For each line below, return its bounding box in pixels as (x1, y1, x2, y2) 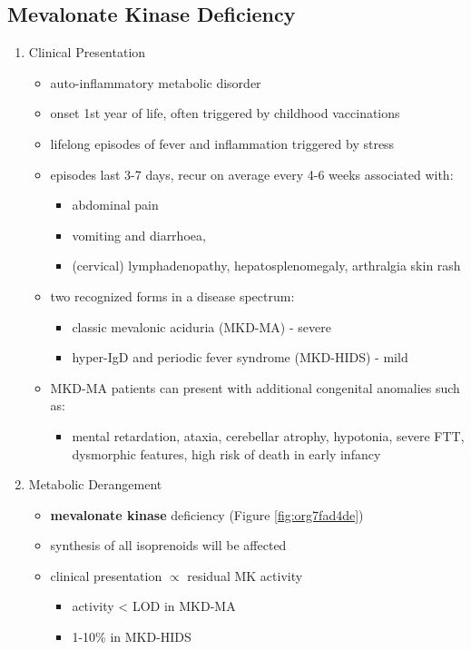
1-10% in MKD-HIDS (72, 627, 191, 646)
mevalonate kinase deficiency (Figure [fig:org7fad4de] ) (50, 505, 364, 524)
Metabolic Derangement (28, 475, 162, 494)
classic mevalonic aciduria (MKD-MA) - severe (72, 317, 331, 336)
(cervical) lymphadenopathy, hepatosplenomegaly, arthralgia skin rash (72, 256, 461, 275)
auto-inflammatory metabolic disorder (50, 73, 261, 92)
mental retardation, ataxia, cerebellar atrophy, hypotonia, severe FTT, (72, 426, 465, 445)
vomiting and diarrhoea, (72, 225, 206, 244)
